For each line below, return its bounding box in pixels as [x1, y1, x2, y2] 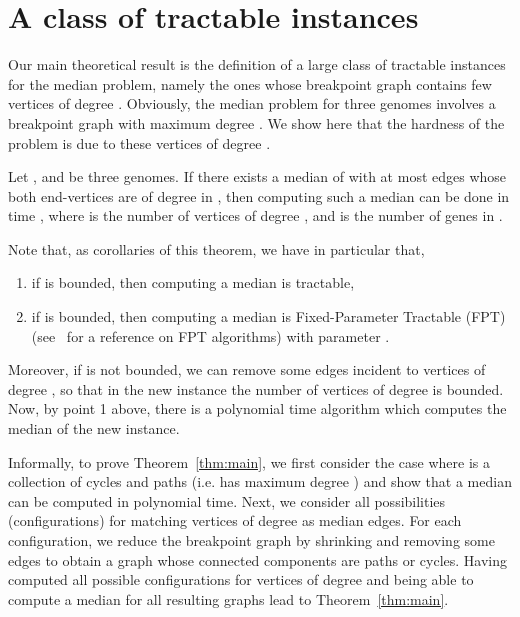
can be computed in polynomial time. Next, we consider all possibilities [8, 490, 446, 511]
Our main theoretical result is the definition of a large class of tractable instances [8, 54, 506, 75]
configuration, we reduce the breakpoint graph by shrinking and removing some [8, 530, 495, 550]
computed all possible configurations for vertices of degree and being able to [8, 569, 474, 590]
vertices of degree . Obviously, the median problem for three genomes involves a [8, 93, 496, 114]
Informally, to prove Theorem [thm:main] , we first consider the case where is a [8, 451, 490, 472]
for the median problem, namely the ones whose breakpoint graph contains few [8, 73, 492, 94]
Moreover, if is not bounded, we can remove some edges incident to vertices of [8, 359, 486, 380]
